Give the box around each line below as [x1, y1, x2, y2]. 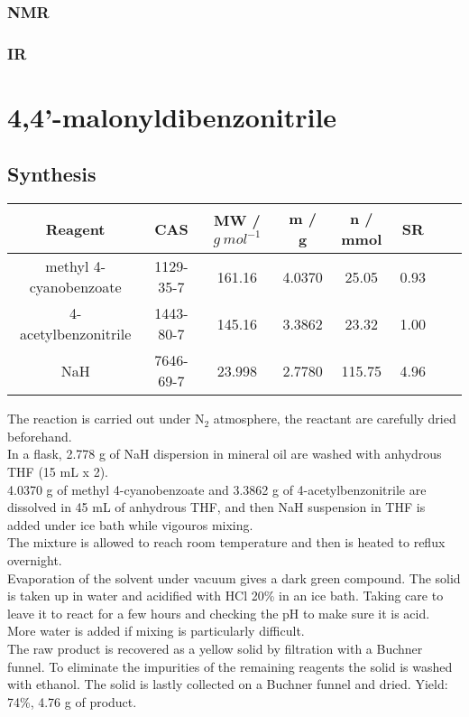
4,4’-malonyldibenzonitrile [7, 98, 337, 135]
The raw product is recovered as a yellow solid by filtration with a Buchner [7, 638, 423, 657]
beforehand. [7, 426, 72, 445]
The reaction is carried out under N [7, 409, 205, 428]
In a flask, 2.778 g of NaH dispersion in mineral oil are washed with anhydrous [7, 444, 442, 463]
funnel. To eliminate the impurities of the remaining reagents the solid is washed [7, 656, 453, 675]
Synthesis [7, 160, 97, 188]
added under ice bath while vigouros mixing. [7, 515, 253, 534]
